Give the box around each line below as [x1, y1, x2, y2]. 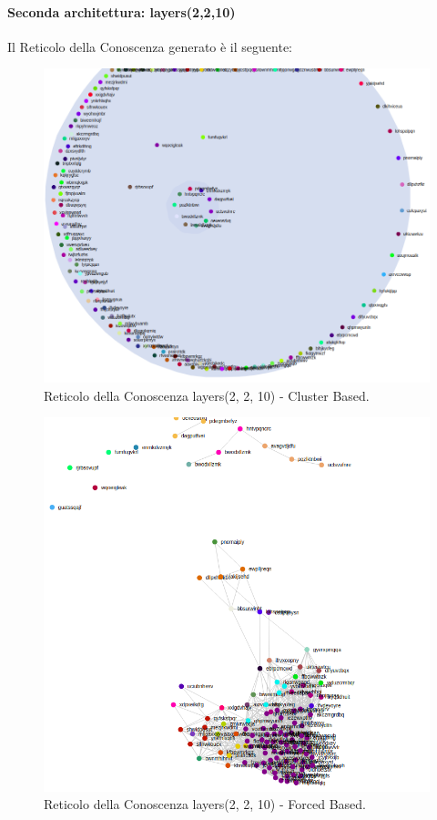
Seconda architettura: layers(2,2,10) [7, 2, 236, 21]
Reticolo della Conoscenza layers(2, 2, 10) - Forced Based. [44, 794, 366, 814]
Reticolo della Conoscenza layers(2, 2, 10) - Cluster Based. [44, 385, 370, 405]
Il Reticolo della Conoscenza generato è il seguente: [7, 36, 292, 56]
